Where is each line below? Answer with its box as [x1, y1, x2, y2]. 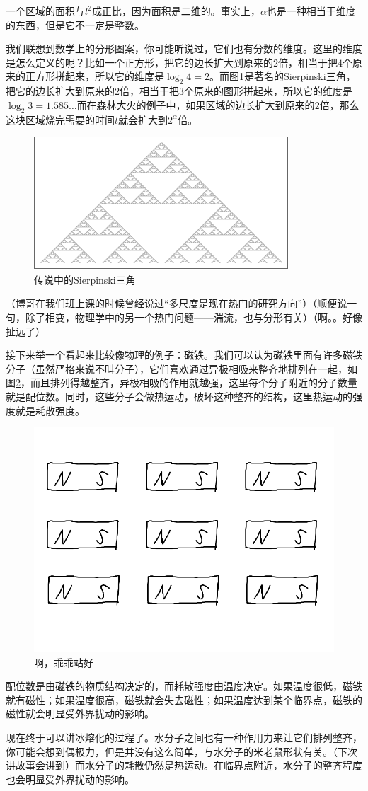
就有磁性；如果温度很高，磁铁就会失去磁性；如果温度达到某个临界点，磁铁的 [6, 692, 362, 707]
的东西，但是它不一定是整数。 [6, 17, 144, 32]
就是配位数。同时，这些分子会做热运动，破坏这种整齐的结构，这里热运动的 [6, 388, 352, 403]
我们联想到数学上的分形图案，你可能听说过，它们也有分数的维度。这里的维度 [6, 41, 362, 56]
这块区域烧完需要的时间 [6, 112, 115, 127]
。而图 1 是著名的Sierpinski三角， [209, 69, 356, 83]
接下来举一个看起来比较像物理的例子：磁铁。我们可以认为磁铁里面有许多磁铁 [6, 347, 362, 362]
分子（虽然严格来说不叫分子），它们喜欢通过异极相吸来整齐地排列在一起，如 [6, 361, 357, 376]
